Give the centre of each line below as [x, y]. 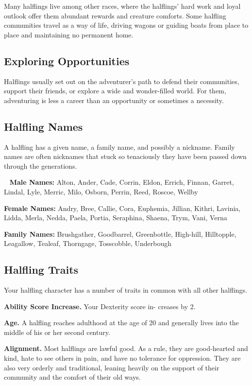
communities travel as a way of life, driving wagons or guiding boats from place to [126, 25]
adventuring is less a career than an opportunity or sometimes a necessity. [114, 100]
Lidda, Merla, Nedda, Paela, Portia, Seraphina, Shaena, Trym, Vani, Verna [116, 218]
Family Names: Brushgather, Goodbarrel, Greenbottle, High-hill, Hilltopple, [120, 234]
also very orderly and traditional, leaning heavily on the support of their [112, 367]
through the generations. [41, 166]
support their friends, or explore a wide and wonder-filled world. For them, [115, 91]
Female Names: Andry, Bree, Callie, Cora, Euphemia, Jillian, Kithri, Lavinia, [122, 208]
